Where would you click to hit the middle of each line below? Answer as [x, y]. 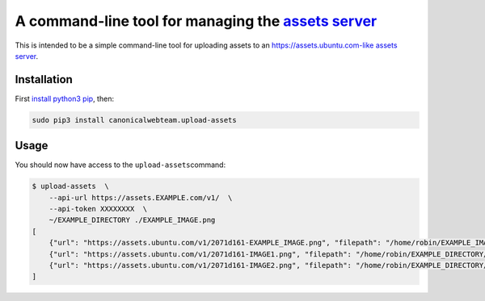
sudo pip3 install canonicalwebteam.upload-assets [135, 120]
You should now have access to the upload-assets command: [120, 165]
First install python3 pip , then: [65, 98]
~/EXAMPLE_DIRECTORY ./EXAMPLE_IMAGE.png [132, 220]
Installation [44, 79]
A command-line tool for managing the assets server [196, 21]
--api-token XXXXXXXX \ [98, 209]
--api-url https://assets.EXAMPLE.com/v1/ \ [141, 197]
